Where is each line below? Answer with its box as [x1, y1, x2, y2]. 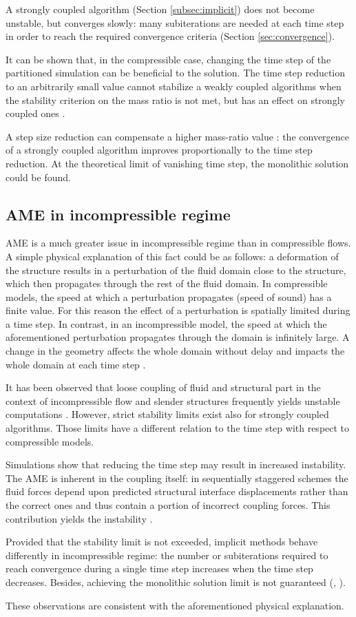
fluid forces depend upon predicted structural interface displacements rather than [6, 484, 348, 499]
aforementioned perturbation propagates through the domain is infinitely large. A [6, 330, 350, 344]
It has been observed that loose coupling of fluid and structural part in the [6, 380, 321, 395]
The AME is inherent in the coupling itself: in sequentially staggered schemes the [6, 470, 348, 485]
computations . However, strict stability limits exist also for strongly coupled [6, 407, 329, 421]
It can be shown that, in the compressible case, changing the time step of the [6, 52, 331, 66]
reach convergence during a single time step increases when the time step [6, 561, 313, 576]
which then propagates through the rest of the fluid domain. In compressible [6, 276, 328, 291]
